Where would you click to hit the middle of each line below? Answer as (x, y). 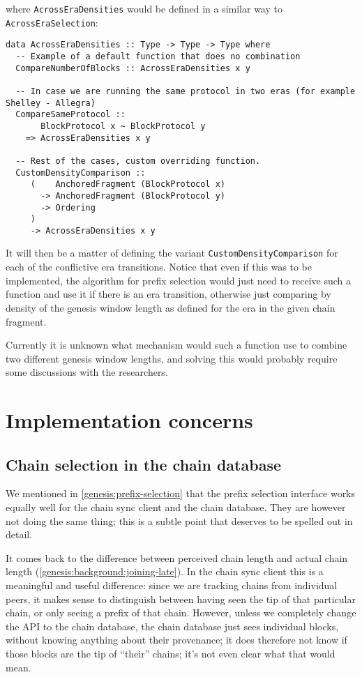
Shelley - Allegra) (51, 103)
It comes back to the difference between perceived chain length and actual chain (177, 557)
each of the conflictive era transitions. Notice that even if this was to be (159, 267)
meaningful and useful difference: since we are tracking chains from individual (172, 585)
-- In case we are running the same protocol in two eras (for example (186, 91)
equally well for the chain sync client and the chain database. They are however (176, 507)
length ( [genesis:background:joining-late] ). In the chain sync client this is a (165, 571)
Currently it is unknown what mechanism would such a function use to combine (176, 345)
